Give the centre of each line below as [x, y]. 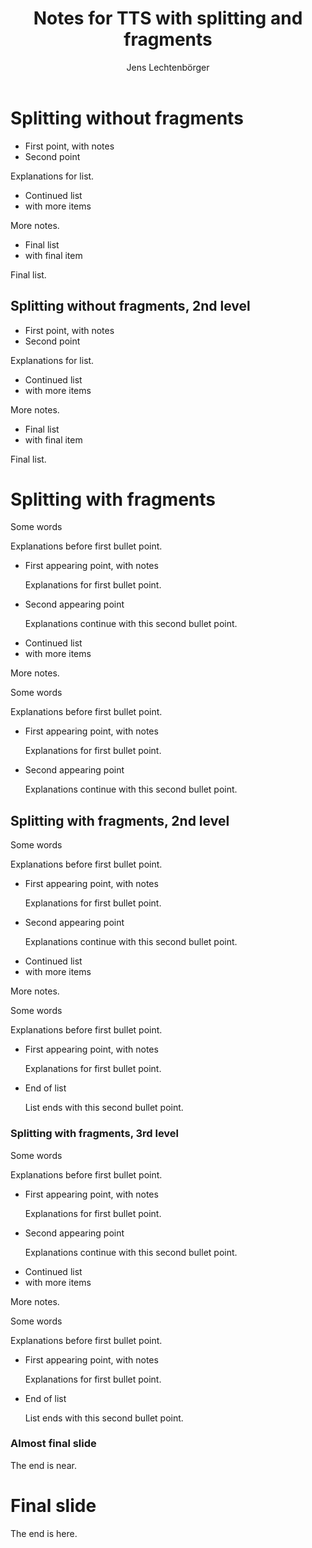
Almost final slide [53, 1444]
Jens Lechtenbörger [168, 67]
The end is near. [43, 1465]
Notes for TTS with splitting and [168, 18]
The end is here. [44, 1533]
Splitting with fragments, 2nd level [120, 820]
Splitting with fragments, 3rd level [95, 1134]
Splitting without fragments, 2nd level [130, 306]
